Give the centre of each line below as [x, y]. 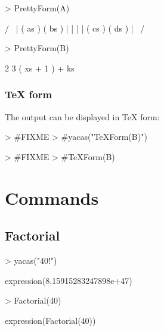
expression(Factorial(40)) [50, 320]
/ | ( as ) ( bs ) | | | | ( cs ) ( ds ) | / [75, 28]
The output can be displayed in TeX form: [82, 116]
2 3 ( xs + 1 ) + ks [40, 68]
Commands [52, 197]
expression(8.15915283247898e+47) [69, 280]
